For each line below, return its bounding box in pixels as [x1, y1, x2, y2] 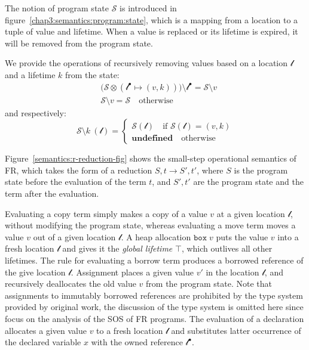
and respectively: [5, 106, 66, 119]
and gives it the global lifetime [62, 242, 173, 255]
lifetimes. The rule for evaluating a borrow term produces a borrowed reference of [5, 253, 304, 266]
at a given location [216, 207, 285, 219]
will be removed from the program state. [5, 36, 153, 49]
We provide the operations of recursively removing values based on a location [5, 57, 288, 69]
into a [277, 230, 299, 243]
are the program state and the [193, 175, 304, 188]
